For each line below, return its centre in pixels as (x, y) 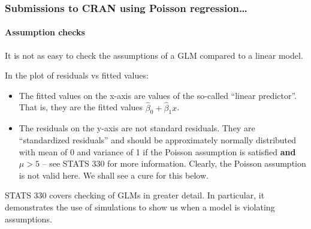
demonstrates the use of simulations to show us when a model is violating (140, 207)
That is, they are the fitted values (81, 107)
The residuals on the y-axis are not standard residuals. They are (137, 128)
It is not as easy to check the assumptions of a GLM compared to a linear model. (154, 55)
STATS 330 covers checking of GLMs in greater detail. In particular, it (135, 195)
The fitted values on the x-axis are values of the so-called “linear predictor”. (158, 95)
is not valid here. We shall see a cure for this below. (114, 175)
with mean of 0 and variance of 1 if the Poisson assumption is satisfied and (157, 151)
